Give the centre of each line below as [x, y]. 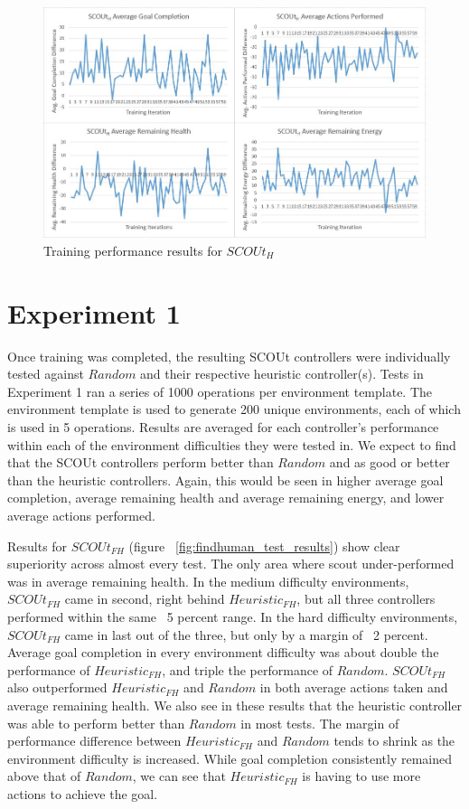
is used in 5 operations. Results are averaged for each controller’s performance [223, 427]
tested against [46, 374]
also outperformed [57, 687]
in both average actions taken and [354, 687]
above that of [44, 776]
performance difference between [94, 741]
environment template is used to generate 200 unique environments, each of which [234, 409]
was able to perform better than [96, 723]
